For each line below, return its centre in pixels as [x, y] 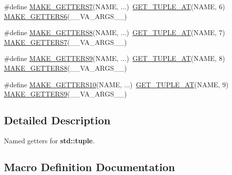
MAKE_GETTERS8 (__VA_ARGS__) [65, 68]
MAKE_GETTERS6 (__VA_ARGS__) [65, 16]
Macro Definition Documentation [90, 166]
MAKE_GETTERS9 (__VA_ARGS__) [65, 94]
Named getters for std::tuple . [49, 140]
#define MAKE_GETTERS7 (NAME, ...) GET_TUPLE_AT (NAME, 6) [115, 6]
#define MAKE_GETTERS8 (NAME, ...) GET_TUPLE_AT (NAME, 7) [115, 32]
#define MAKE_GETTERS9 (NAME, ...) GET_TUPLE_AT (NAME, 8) [115, 58]
